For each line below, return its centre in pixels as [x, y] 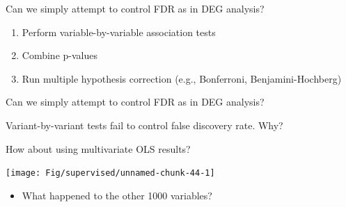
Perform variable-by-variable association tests [119, 32]
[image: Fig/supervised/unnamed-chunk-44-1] [110, 173]
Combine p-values [60, 55]
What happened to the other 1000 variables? [117, 195]
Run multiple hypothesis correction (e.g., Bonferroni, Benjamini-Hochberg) [182, 78]
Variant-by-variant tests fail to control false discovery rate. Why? [144, 125]
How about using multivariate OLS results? [98, 148]
